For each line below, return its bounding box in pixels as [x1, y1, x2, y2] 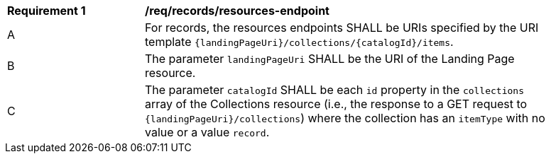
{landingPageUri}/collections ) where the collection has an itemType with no [145, 111, 545, 125]
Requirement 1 [7, 4, 86, 18]
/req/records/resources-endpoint [145, 4, 329, 18]
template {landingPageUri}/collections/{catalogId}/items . [145, 35, 454, 49]
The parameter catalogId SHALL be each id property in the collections [145, 83, 524, 97]
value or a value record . [145, 125, 270, 139]
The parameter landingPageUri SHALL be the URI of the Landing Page [145, 52, 515, 66]
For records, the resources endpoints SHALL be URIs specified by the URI [145, 20, 539, 35]
